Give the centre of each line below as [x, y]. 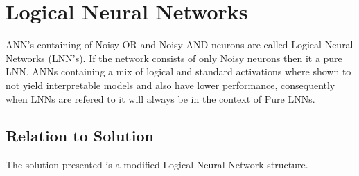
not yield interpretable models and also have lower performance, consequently [170, 85]
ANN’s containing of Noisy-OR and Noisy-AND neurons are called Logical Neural [179, 45]
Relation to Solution [80, 136]
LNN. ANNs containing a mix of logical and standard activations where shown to [178, 71]
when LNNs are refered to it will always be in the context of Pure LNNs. [160, 98]
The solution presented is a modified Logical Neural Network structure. [157, 165]
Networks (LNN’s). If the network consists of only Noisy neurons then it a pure [174, 58]
